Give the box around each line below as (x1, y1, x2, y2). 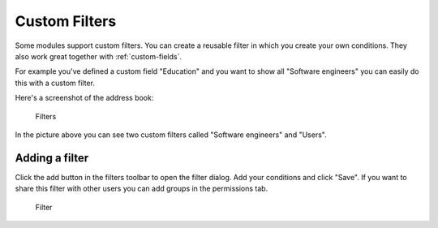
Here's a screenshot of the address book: (15, 93, 154, 103)
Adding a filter (15, 151, 89, 165)
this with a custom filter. (15, 78, 95, 88)
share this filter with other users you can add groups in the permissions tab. (15, 183, 268, 194)
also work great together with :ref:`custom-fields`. (15, 51, 182, 61)
